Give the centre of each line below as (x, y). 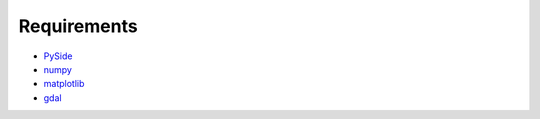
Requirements (78, 26)
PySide (58, 56)
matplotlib (64, 84)
